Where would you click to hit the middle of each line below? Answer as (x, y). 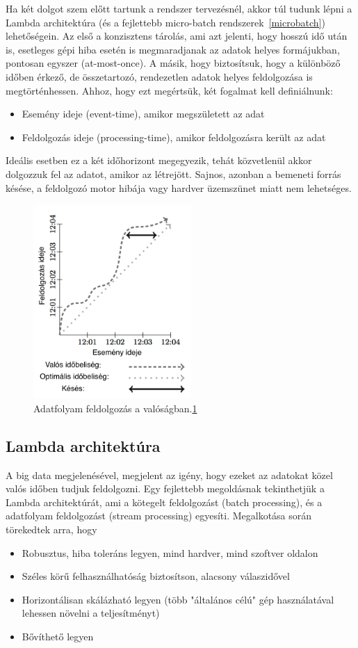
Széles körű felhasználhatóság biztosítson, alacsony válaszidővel (156, 576)
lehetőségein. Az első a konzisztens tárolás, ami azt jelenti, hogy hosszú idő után (177, 36)
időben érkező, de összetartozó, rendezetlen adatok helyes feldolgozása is (159, 76)
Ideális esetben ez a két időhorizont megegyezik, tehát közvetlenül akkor (159, 160)
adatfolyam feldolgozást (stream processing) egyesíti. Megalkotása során (159, 516)
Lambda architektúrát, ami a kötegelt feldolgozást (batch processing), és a (164, 502)
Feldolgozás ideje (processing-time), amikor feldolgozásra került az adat (174, 137)
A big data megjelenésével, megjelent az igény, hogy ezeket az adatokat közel (169, 475)
